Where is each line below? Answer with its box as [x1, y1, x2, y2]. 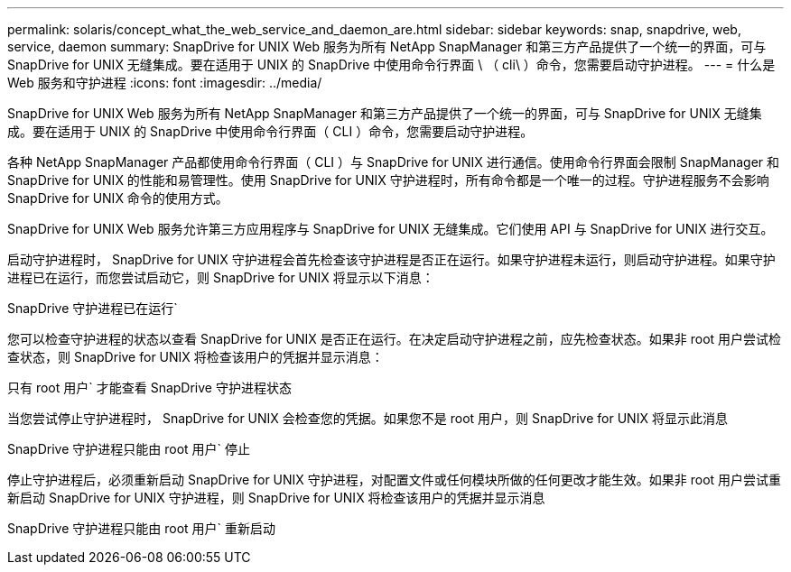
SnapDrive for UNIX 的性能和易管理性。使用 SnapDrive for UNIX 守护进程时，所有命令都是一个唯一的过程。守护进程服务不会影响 [7, 172, 769, 188]
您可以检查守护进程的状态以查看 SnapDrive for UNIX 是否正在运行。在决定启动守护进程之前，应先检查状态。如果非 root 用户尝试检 [7, 331, 782, 346]
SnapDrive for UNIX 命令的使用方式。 [7, 190, 228, 206]
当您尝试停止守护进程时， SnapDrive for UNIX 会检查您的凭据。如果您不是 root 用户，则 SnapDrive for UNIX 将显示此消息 [7, 411, 728, 426]
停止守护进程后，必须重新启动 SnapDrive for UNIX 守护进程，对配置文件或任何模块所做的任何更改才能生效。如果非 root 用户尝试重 [7, 472, 782, 487]
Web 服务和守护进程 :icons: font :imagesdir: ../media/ [7, 75, 322, 90]
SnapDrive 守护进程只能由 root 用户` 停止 [7, 441, 251, 457]
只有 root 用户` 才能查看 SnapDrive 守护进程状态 [7, 380, 292, 395]
